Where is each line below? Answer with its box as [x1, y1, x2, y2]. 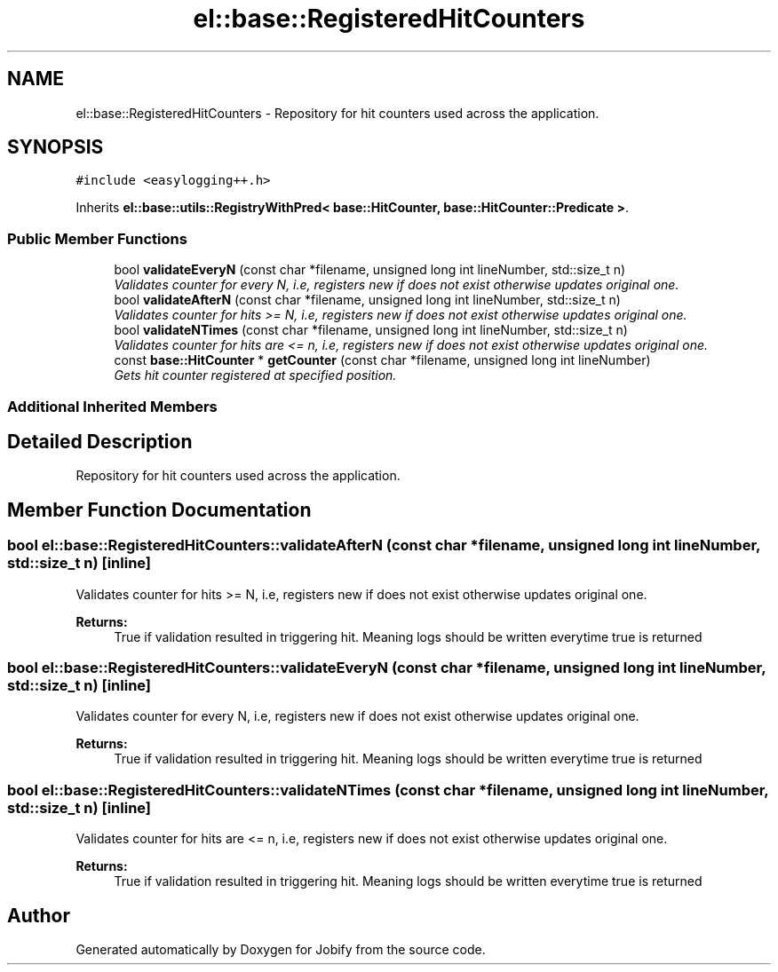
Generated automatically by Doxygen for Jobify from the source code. [75, 941, 486, 957]
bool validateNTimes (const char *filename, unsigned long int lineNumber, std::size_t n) [114, 322, 628, 338]
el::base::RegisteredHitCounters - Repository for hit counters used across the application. [75, 105, 599, 121]
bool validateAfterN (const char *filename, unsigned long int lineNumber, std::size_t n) [114, 292, 621, 308]
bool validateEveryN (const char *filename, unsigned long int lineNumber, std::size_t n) [114, 262, 626, 278]
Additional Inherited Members [7, 397, 218, 415]
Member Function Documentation [7, 498, 312, 521]
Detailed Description [7, 430, 193, 453]
